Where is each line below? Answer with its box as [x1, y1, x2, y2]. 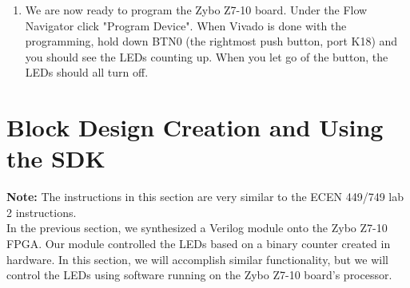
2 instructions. [6, 203, 77, 220]
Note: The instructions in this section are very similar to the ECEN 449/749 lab [6, 188, 404, 205]
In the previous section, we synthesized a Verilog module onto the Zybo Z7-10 [6, 219, 388, 236]
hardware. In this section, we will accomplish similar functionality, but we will [6, 251, 388, 267]
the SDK [6, 142, 105, 175]
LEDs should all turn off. [25, 64, 149, 81]
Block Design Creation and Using [6, 111, 384, 144]
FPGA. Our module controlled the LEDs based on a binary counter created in [6, 235, 391, 252]
